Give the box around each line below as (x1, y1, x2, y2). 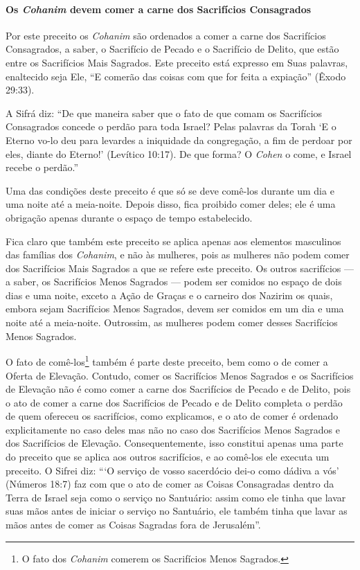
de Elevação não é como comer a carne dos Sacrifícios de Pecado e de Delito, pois (6, 382, 351, 396)
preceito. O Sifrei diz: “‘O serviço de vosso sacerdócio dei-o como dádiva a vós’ (6, 463, 339, 477)
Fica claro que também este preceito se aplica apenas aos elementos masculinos (6, 233, 341, 248)
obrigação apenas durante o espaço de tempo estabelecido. (6, 210, 253, 224)
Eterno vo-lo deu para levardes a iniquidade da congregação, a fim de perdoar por (6, 132, 352, 147)
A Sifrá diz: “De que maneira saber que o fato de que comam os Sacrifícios (6, 105, 323, 120)
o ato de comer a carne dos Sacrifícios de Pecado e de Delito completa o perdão (6, 395, 343, 409)
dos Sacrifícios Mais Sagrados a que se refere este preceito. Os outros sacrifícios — (6, 260, 354, 275)
